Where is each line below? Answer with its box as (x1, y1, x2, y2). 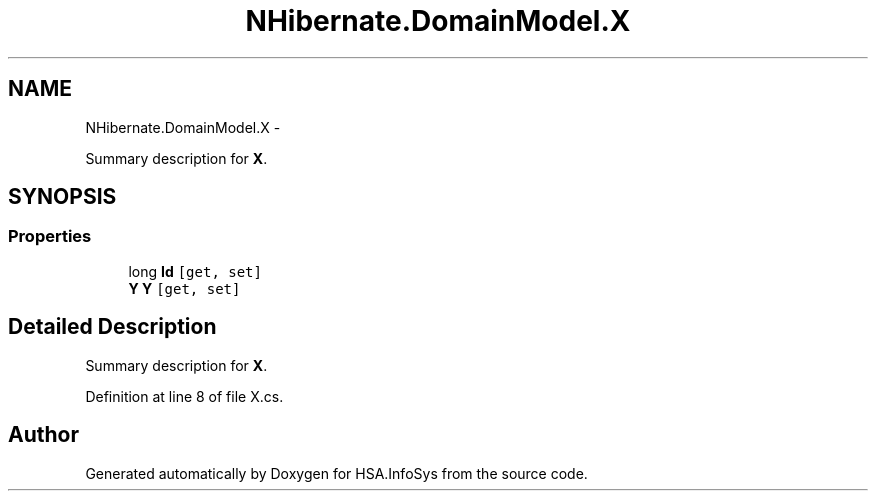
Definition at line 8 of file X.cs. (85, 387, 284, 405)
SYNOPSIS (8, 184, 117, 210)
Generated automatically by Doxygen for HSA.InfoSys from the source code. (85, 464, 588, 482)
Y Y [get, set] (128, 279, 241, 297)
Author (8, 422, 79, 448)
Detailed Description (8, 314, 217, 340)
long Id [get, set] (128, 262, 262, 280)
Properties (8, 226, 92, 247)
